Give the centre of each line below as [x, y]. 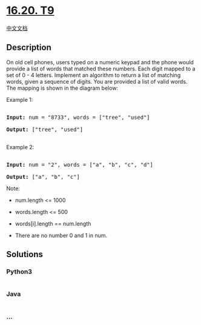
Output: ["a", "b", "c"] [43, 177]
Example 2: [20, 147]
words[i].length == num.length [53, 223]
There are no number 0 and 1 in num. [61, 235]
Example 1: [20, 99]
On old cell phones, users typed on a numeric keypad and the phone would [100, 62]
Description [29, 48]
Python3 [19, 272]
